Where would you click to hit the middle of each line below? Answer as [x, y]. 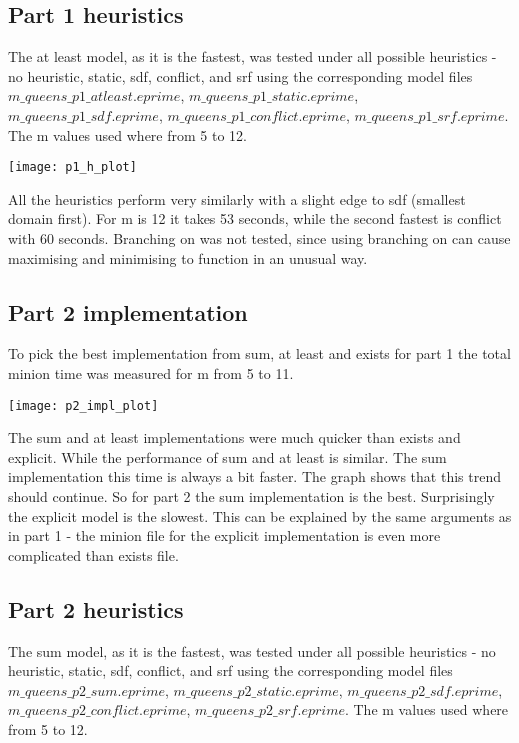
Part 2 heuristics [96, 608]
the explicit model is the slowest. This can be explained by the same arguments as [260, 515]
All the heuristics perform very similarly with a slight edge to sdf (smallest [237, 198]
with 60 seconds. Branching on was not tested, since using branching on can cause [259, 238]
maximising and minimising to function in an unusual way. [188, 257]
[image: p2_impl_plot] [83, 405]
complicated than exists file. [93, 554]
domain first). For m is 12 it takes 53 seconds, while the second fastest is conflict [255, 218]
